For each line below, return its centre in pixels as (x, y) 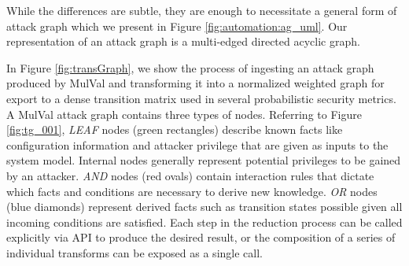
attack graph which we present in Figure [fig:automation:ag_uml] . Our (177, 26)
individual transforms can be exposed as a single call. (134, 252)
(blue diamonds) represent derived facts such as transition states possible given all (204, 207)
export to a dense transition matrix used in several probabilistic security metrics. (201, 98)
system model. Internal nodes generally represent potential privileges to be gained (204, 160)
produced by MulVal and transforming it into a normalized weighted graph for (195, 83)
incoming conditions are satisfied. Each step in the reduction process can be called (204, 222)
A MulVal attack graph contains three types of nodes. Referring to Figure (184, 114)
